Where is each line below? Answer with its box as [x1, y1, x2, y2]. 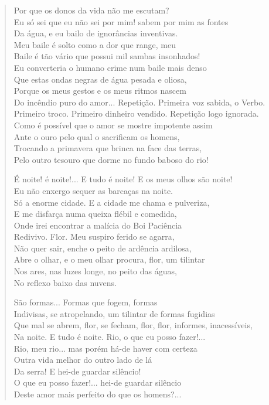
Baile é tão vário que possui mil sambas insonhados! [13, 50, 200, 62]
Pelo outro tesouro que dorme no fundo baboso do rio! [13, 153, 209, 165]
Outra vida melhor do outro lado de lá [13, 353, 152, 366]
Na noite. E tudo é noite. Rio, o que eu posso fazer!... [13, 331, 206, 343]
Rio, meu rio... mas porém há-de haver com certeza [13, 342, 198, 354]
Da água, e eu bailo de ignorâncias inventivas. [13, 27, 178, 39]
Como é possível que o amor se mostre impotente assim [13, 118, 213, 131]
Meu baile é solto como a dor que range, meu [13, 38, 176, 50]
